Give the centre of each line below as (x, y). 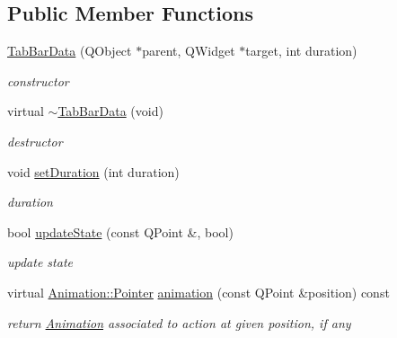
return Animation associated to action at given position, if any (179, 322)
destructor (35, 141)
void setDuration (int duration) (93, 171)
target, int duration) (301, 51)
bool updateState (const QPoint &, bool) (120, 231)
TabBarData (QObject (70, 51)
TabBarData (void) (110, 111)
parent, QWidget (189, 51)
